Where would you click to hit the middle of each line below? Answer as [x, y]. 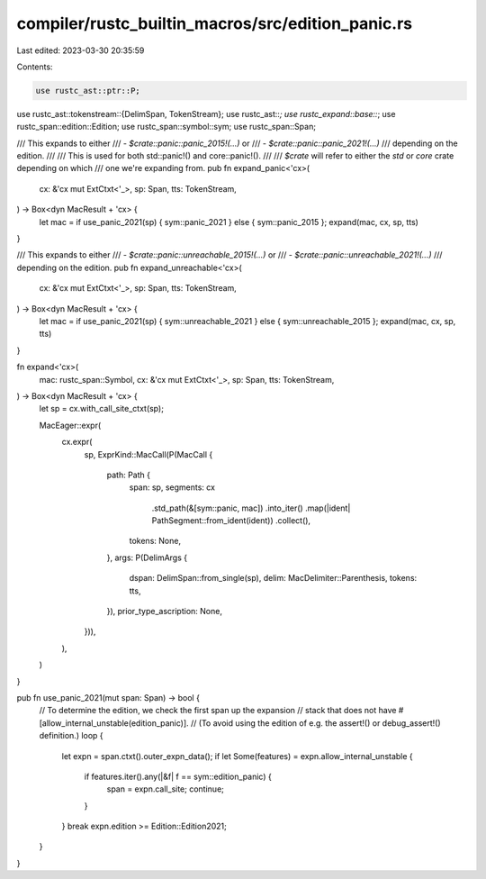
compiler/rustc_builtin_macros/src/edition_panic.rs [215, 23]
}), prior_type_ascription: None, [164, 612]
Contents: [35, 67]
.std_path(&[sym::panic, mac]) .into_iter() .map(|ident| [251, 508]
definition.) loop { [71, 736]
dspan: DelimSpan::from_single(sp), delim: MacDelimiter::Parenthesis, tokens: [273, 578]
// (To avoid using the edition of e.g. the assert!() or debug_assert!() [315, 723]
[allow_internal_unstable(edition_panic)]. [114, 723]
